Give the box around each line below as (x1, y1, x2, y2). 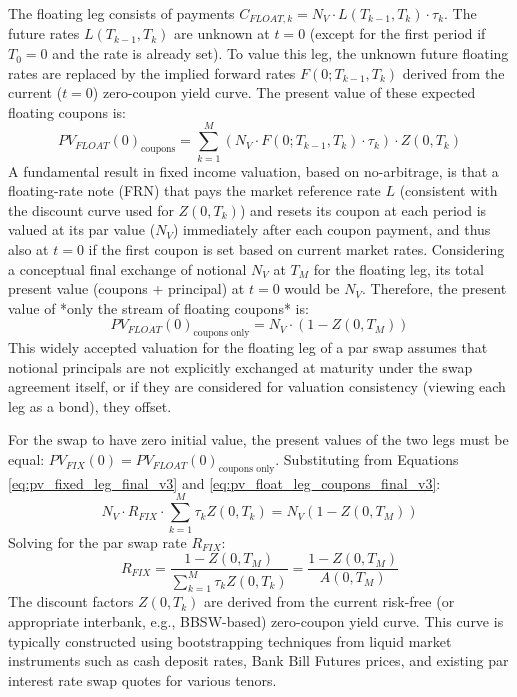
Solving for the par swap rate (8, 531, 187, 552)
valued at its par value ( (8, 219, 156, 240)
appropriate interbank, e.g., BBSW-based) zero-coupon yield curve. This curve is (8, 610, 504, 631)
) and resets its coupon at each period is (239, 199, 487, 220)
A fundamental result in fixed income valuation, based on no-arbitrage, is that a (8, 160, 499, 181)
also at (8, 238, 49, 259)
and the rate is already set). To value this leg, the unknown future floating (52, 43, 509, 64)
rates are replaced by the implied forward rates (8, 62, 296, 83)
